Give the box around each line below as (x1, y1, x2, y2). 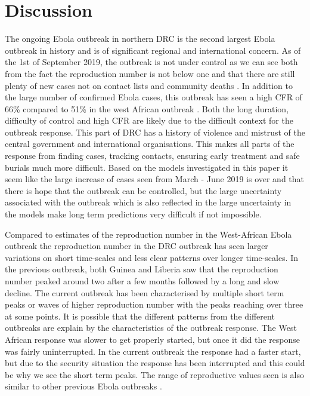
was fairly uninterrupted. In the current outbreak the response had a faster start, (5, 345, 301, 357)
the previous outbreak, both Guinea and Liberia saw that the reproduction (5, 263, 278, 275)
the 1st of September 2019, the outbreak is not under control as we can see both (5, 56, 298, 68)
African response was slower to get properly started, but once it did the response (5, 333, 300, 345)
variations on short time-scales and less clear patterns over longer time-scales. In (5, 251, 299, 263)
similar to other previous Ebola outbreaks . (5, 380, 162, 392)
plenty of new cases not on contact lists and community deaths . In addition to (5, 79, 293, 91)
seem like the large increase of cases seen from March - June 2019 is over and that (5, 173, 305, 185)
